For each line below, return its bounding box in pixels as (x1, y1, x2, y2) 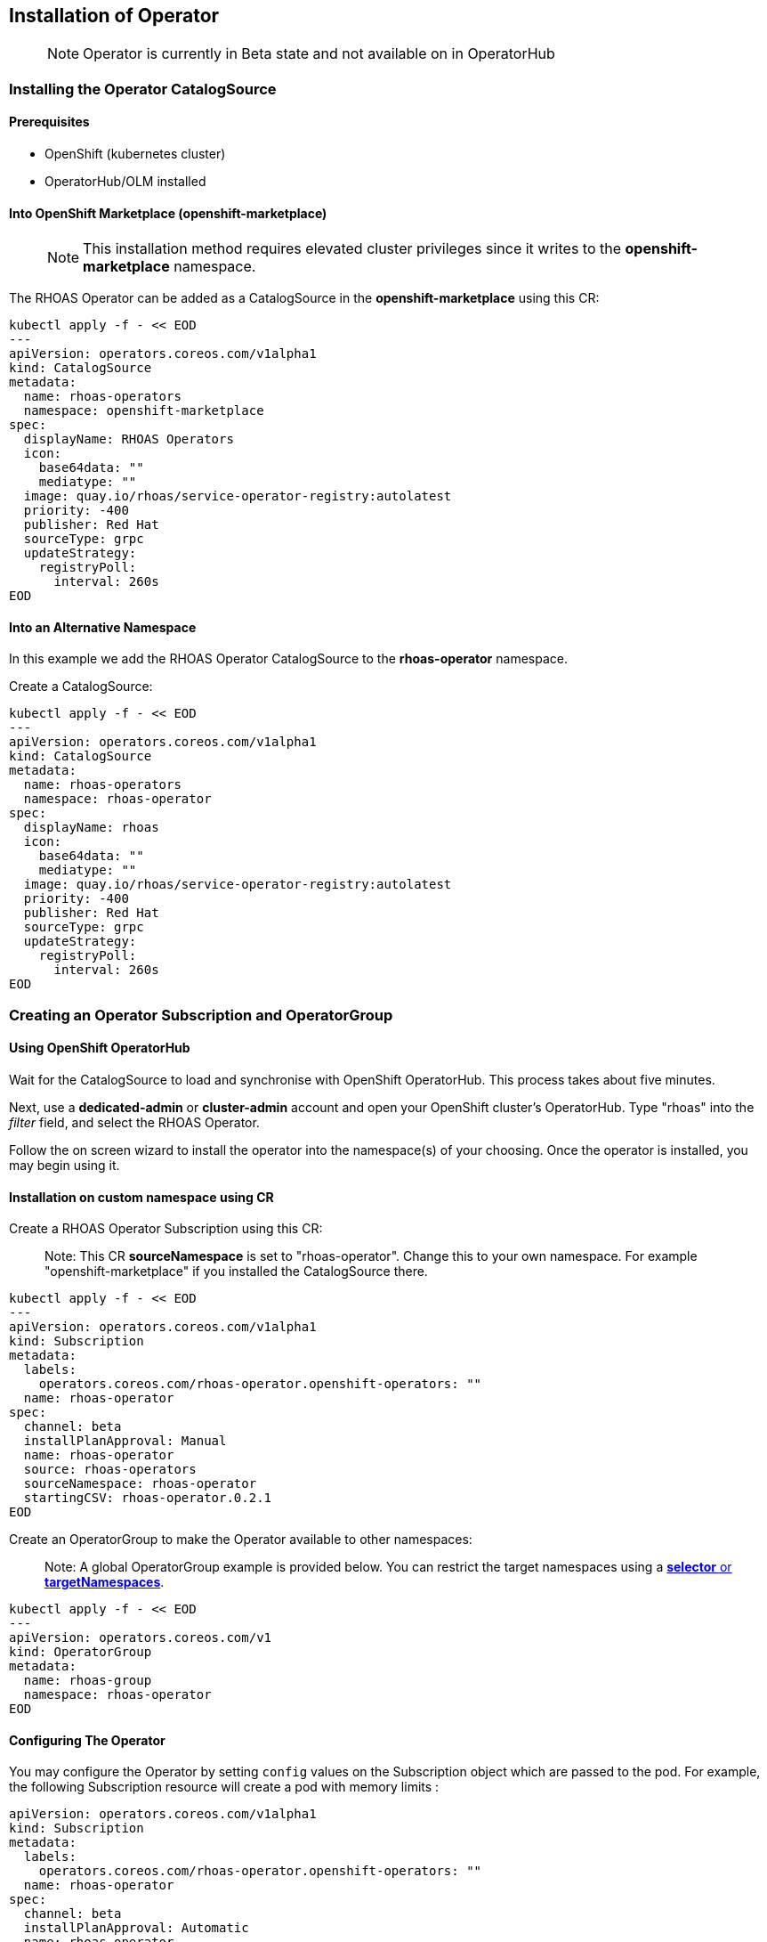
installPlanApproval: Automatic (23, 1921, 249, 1936)
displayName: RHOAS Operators (23, 432, 234, 447)
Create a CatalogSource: (9, 678, 153, 695)
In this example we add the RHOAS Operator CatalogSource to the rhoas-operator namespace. (9, 651, 568, 667)
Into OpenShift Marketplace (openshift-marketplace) (9, 205, 327, 221)
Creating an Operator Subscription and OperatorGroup (9, 1005, 393, 1024)
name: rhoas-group (23, 1673, 152, 1688)
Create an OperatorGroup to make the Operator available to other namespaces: (9, 1532, 472, 1548)
